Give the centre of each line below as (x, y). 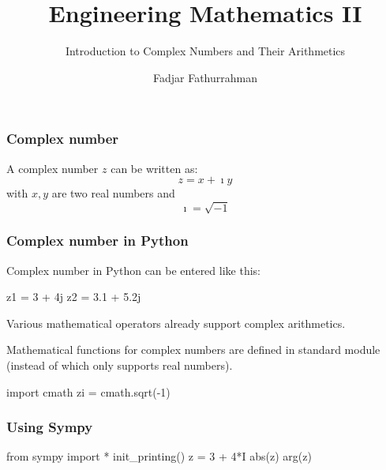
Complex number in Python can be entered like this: (133, 270)
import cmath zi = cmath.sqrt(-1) (88, 391)
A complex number (52, 168)
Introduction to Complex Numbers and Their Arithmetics (205, 51)
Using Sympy (50, 427)
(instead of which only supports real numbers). (120, 365)
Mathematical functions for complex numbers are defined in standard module (193, 350)
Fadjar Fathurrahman (205, 77)
